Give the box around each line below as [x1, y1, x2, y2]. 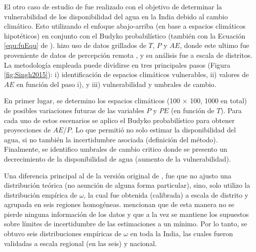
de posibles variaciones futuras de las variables [4, 105, 144, 115]
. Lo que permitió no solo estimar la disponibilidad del [71, 125, 236, 135]
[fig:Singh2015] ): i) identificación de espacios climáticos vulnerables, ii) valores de [4, 69, 249, 80]
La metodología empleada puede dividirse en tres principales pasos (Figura [4, 59, 230, 70]
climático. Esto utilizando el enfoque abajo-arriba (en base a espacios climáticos [4, 21, 246, 31]
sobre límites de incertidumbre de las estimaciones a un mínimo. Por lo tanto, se [4, 218, 247, 229]
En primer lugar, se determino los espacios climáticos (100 [4, 95, 180, 106]
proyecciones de [4, 125, 51, 135]
